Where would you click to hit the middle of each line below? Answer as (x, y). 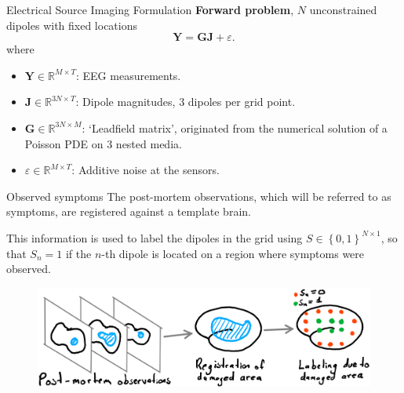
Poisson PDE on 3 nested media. (103, 143)
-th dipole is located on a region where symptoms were (233, 253)
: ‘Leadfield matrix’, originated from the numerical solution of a (235, 127)
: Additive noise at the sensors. (146, 170)
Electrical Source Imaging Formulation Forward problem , (150, 9)
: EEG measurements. (128, 75)
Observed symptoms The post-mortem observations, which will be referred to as (199, 196)
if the (78, 253)
